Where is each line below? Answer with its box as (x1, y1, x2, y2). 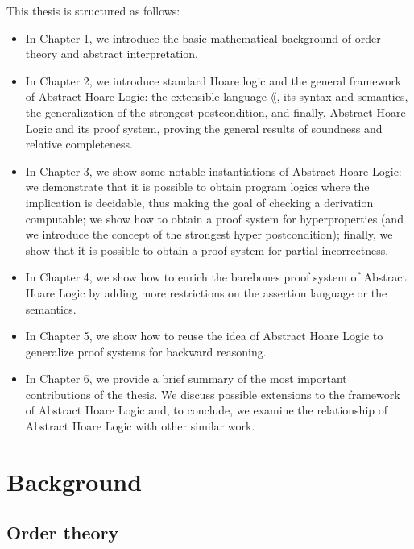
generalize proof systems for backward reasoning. (25, 343, 267, 360)
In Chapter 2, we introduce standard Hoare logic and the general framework (25, 72, 402, 89)
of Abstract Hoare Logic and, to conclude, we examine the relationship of (25, 401, 388, 418)
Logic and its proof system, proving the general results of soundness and (25, 119, 383, 136)
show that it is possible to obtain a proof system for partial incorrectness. (25, 241, 389, 258)
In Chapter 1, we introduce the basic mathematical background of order (25, 29, 381, 46)
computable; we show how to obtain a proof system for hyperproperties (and (25, 210, 404, 227)
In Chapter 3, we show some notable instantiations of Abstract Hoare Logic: (25, 162, 402, 179)
